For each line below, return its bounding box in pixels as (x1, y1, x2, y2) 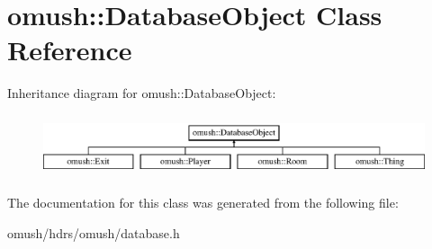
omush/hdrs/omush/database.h (7, 223, 180, 242)
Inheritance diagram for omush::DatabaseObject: (7, 84, 276, 102)
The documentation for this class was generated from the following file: (7, 193, 399, 212)
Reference (7, 31, 132, 68)
